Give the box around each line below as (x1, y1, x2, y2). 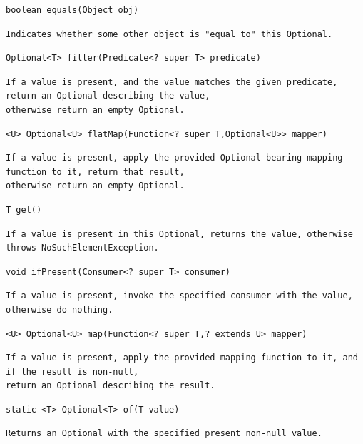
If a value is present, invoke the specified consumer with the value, (6, 291, 353, 301)
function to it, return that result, (6, 166, 185, 177)
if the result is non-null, (6, 366, 139, 377)
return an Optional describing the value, (6, 91, 210, 101)
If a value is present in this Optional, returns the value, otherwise (6, 228, 353, 239)
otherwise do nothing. (6, 304, 113, 315)
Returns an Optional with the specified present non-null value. (6, 428, 322, 439)
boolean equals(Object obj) (6, 5, 139, 15)
